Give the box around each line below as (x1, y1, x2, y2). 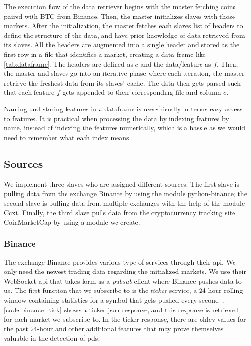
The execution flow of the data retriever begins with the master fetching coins (4, 1, 236, 11)
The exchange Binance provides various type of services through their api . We (4, 256, 236, 267)
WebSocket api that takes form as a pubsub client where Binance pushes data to (4, 275, 242, 286)
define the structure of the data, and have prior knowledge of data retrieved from (4, 30, 245, 40)
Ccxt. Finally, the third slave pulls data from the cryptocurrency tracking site (4, 207, 235, 218)
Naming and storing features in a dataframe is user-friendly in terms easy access (4, 103, 243, 113)
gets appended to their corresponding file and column (62, 87, 221, 97)
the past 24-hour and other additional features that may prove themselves (4, 323, 224, 333)
